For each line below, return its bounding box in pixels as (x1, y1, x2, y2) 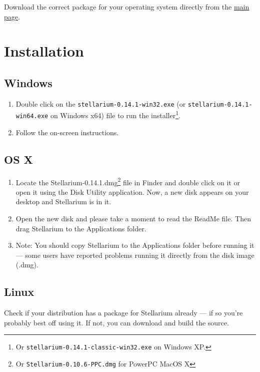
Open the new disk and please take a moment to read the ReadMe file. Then (15, 213, 251, 223)
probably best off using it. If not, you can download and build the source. (4, 317, 229, 327)
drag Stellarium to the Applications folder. (15, 223, 146, 233)
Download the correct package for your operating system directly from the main (4, 2, 249, 12)
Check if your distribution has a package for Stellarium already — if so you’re (4, 307, 243, 318)
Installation (4, 41, 84, 61)
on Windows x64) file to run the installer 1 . (50, 109, 180, 121)
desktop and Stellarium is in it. (15, 196, 111, 207)
